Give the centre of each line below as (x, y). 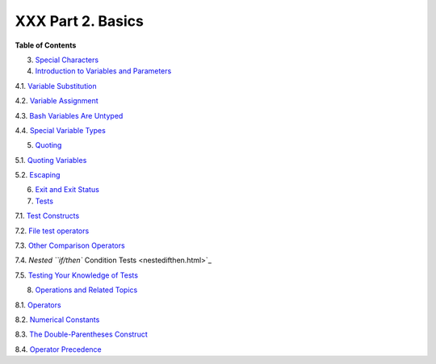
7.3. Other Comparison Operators (70, 245)
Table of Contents (46, 45)
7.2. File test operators (52, 231)
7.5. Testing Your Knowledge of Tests (77, 275)
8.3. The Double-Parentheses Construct (82, 334)
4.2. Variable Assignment (57, 101)
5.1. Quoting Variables (51, 160)
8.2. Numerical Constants (57, 320)
